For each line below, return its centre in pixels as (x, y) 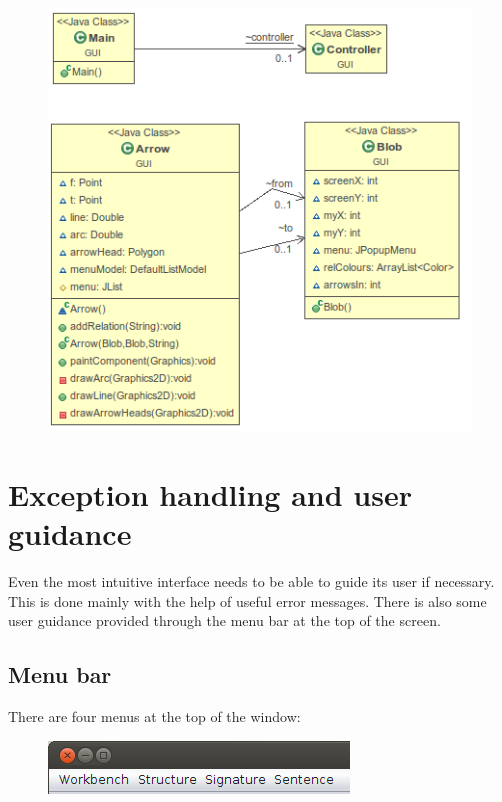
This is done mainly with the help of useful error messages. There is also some (247, 600)
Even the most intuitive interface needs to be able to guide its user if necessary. (251, 580)
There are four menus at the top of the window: (154, 715)
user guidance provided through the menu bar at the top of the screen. (224, 620)
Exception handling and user (210, 493)
